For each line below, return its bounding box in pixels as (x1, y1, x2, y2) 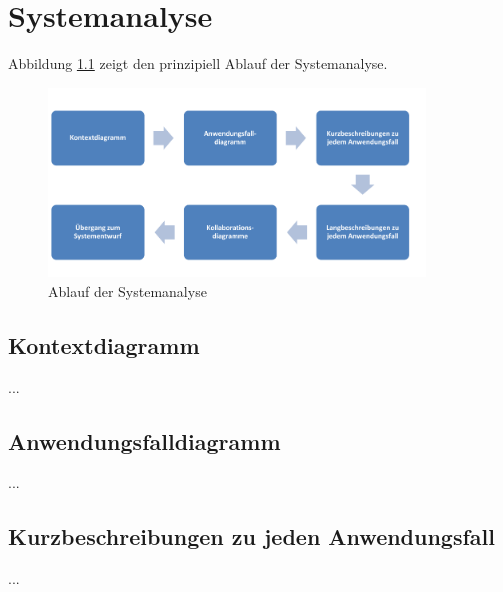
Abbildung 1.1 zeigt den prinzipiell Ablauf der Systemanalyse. (8, 53, 388, 74)
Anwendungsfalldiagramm (8, 425, 281, 456)
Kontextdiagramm (8, 329, 200, 360)
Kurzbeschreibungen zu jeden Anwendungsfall (8, 521, 495, 552)
